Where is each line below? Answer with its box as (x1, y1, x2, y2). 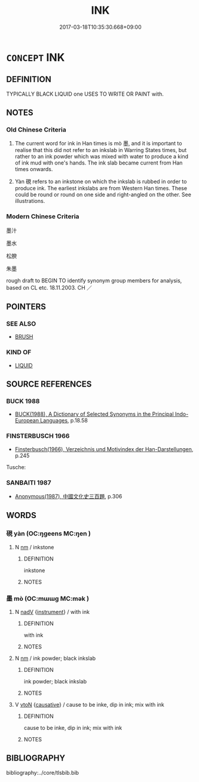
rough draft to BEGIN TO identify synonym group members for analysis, (6, 276, 182, 284)
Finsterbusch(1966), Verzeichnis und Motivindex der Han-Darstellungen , (14, 445, 194, 452)
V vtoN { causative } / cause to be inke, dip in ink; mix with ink (14, 701, 164, 708)
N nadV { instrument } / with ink (14, 608, 90, 615)
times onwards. (14, 166, 53, 173)
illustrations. (14, 197, 45, 205)
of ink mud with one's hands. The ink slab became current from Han (14, 159, 183, 166)
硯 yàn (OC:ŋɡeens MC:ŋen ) (6, 530, 91, 538)
